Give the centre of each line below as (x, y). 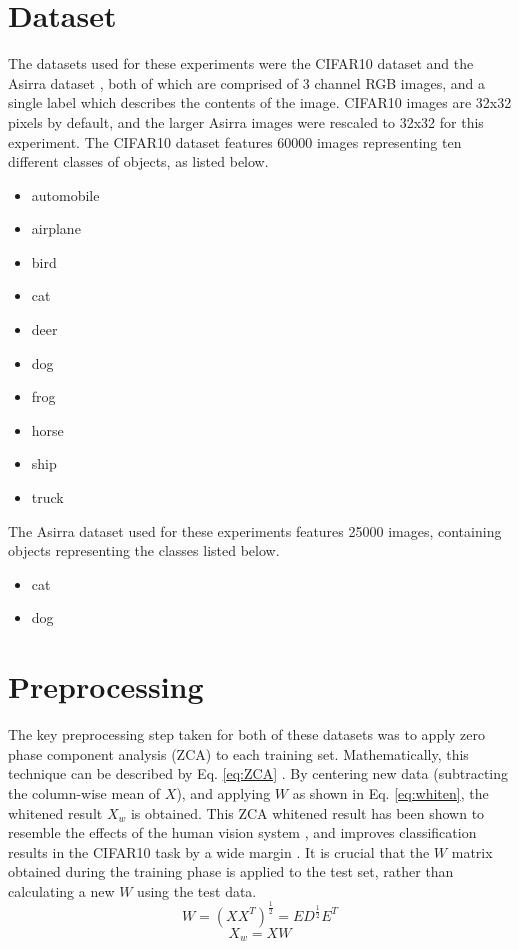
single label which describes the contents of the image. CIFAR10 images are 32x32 (260, 102)
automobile (65, 194)
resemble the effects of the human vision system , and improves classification (242, 832)
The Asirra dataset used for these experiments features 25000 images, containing (255, 530)
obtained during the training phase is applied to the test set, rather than (231, 871)
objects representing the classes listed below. (144, 550)
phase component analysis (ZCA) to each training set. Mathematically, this (238, 753)
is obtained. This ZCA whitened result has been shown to (307, 812)
